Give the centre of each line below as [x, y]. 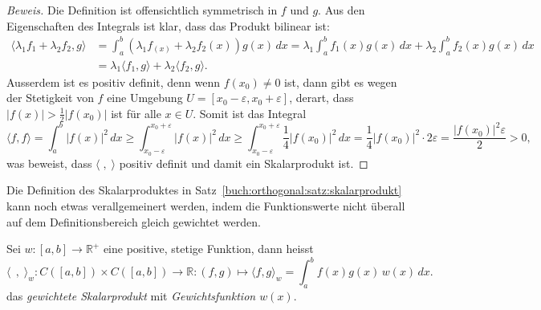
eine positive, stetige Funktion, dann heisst [208, 249]
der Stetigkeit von [50, 98]
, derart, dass [321, 98]
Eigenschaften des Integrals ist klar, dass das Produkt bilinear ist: [168, 25]
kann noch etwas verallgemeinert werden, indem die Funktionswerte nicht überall [206, 205]
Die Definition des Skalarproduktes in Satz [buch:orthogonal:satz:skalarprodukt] [204, 190]
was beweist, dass [49, 163]
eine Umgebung [145, 98]
